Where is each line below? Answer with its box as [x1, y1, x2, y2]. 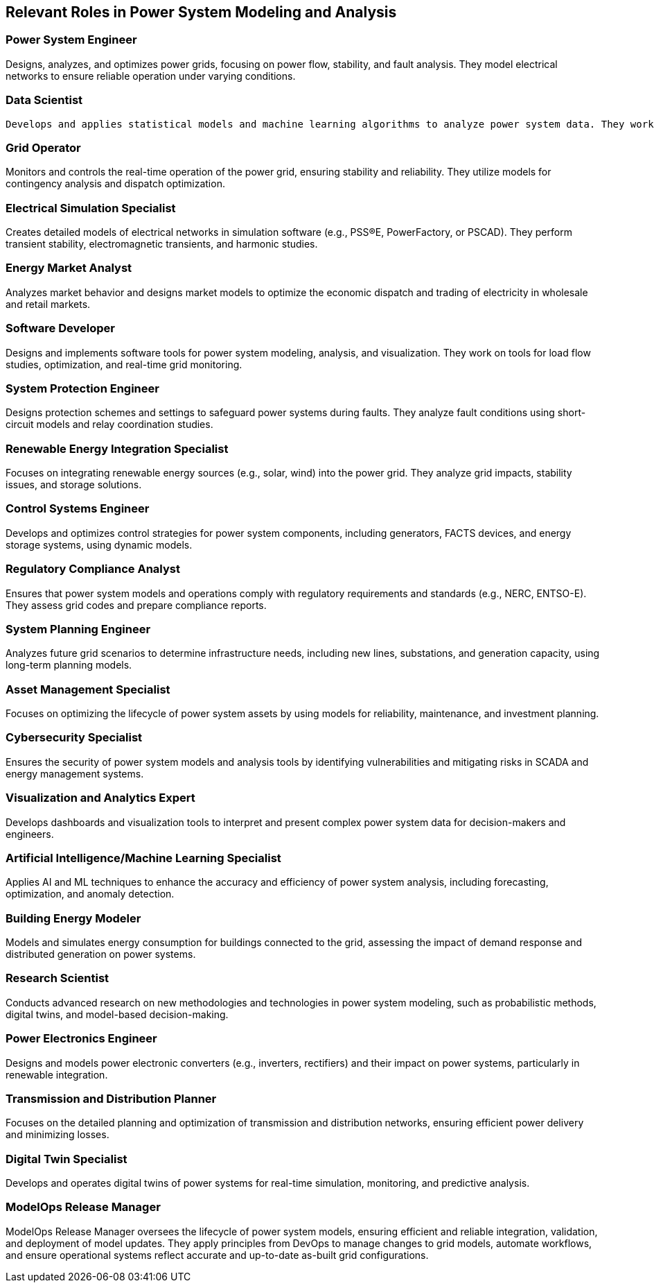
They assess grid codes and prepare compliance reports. [6, 599, 267, 611]
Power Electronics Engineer [6, 1031, 157, 1046]
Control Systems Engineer [6, 501, 150, 516]
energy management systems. [6, 767, 144, 780]
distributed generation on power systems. [6, 948, 196, 961]
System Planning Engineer [6, 621, 151, 636]
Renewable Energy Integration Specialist [6, 441, 229, 456]
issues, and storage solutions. [6, 479, 142, 491]
